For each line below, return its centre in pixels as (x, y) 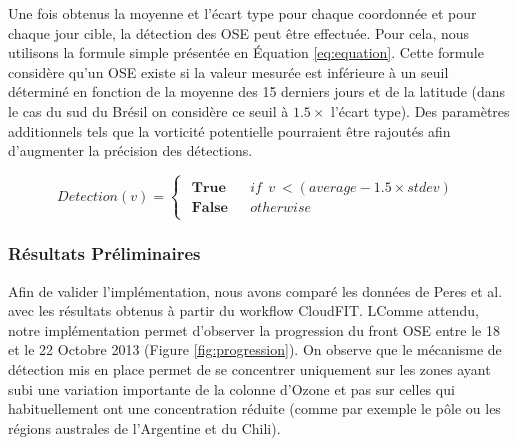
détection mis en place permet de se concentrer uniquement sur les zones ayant (249, 368)
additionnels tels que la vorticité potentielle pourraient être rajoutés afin (229, 130)
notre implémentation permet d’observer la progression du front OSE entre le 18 (254, 329)
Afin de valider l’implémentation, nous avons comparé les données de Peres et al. (255, 290)
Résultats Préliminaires (104, 253)
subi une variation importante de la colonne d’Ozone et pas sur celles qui (231, 388)
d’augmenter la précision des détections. (130, 150)
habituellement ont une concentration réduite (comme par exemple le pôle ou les (254, 408)
